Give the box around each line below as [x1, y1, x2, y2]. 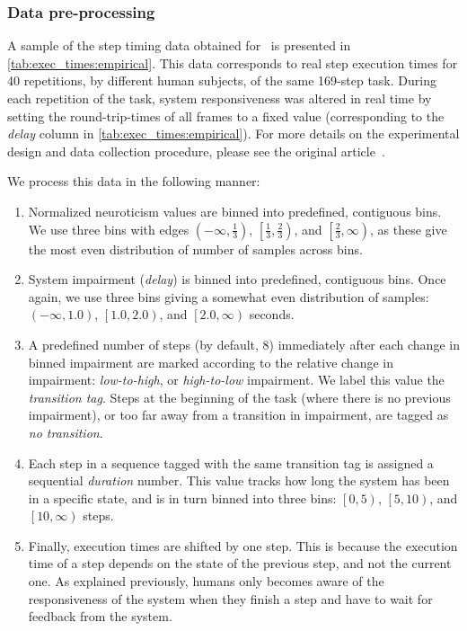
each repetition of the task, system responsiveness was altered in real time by [7, 89, 432, 107]
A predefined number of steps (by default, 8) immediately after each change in [28, 334, 460, 353]
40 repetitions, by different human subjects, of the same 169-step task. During [7, 71, 436, 90]
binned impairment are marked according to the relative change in [28, 352, 393, 371]
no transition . [28, 422, 103, 441]
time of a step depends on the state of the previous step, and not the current [28, 554, 452, 573]
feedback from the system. [28, 607, 172, 626]
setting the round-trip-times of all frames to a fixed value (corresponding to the [7, 106, 445, 125]
